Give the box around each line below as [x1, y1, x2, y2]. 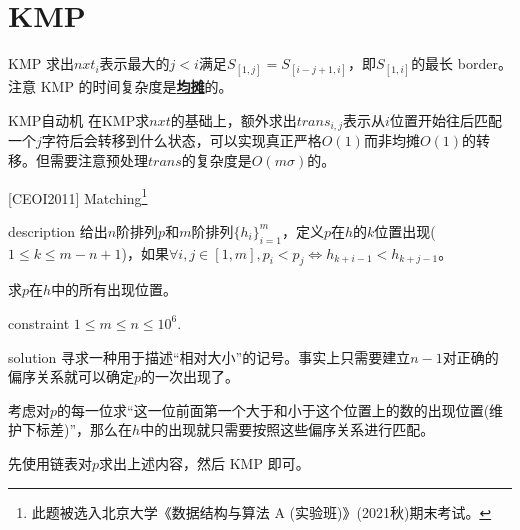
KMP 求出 [8, 53, 74, 74]
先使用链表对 [8, 452, 92, 473]
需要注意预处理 [49, 149, 148, 170]
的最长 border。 [411, 53, 512, 74]
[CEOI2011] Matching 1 [8, 184, 148, 208]
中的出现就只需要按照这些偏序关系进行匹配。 [140, 419, 435, 440]
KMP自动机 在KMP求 [8, 109, 150, 130]
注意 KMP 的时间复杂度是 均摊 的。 [8, 76, 233, 97]
